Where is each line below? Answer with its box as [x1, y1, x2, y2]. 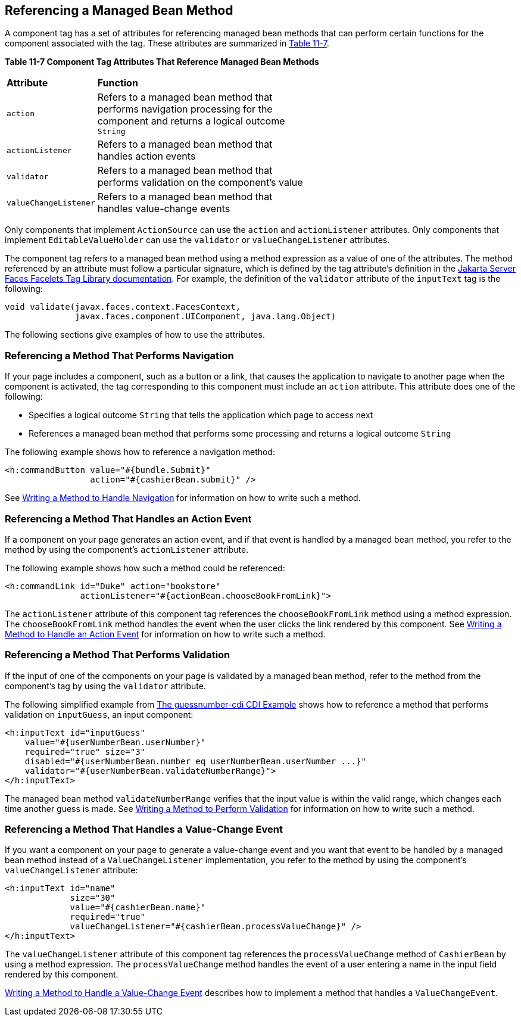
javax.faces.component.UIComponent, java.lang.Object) [75, 312, 336, 322]
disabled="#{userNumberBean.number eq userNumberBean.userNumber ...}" [24, 756, 366, 766]
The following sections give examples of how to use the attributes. [5, 329, 265, 340]
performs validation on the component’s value [97, 176, 303, 189]
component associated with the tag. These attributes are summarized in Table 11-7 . [5, 38, 329, 49]
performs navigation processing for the [97, 103, 273, 116]
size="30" [70, 893, 116, 903]
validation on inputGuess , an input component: [5, 709, 194, 720]
